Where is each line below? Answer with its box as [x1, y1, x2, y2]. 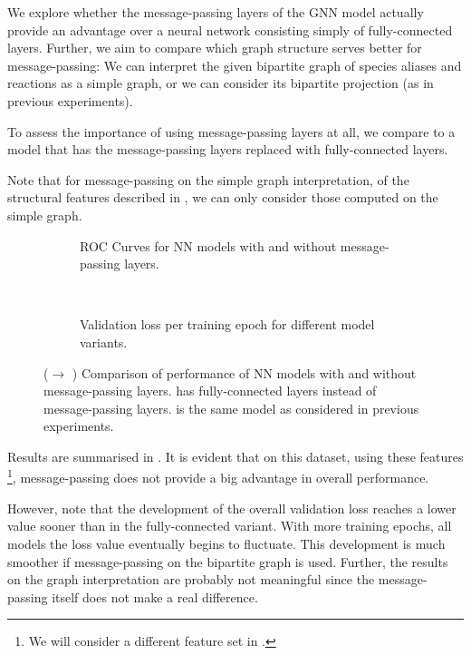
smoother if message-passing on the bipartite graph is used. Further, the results [7, 552, 448, 571]
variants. [80, 332, 128, 351]
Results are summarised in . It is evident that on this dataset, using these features [7, 446, 464, 465]
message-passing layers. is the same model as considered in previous [43, 398, 419, 417]
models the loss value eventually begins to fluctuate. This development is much [7, 533, 446, 552]
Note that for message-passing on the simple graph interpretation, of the [7, 170, 409, 189]
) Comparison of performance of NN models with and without [72, 363, 417, 382]
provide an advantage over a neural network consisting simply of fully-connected [7, 20, 453, 39]
